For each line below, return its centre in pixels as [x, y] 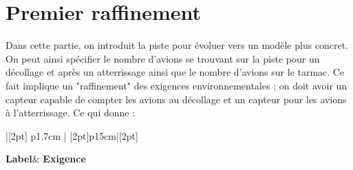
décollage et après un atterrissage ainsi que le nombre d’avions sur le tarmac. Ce [175, 72]
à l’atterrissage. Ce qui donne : [71, 113]
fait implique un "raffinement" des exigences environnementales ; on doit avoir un [176, 85]
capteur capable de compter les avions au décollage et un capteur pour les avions [176, 99]
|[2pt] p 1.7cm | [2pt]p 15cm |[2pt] [72, 135]
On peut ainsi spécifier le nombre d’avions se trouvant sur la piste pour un [163, 58]
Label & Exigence [46, 159]
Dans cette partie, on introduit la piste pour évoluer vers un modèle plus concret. [177, 45]
